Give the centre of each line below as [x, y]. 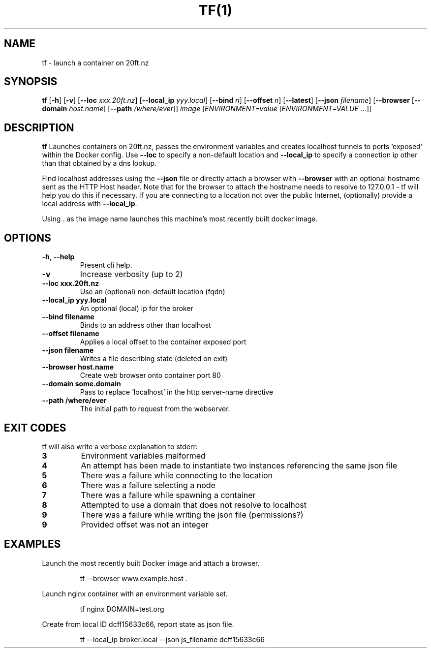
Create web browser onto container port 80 [150, 375]
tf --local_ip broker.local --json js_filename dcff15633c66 [172, 639]
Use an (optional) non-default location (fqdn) [153, 292]
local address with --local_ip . [90, 204]
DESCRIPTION [39, 127]
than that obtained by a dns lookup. [99, 163]
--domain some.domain [81, 384]
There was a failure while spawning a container [168, 495]
